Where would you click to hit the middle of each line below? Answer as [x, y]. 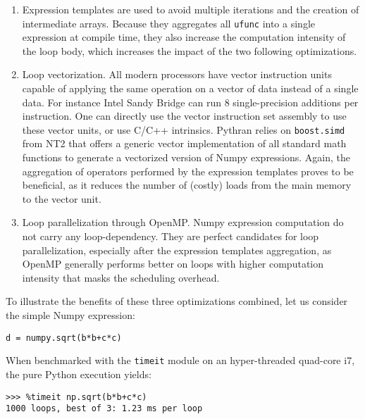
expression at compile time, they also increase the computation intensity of [184, 37]
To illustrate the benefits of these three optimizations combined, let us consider [177, 301]
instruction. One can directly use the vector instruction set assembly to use [184, 116]
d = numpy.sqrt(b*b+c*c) [64, 338]
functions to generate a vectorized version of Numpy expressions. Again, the [186, 157]
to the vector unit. [62, 198]
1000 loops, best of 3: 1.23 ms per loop [104, 409]
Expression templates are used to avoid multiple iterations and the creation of [191, 9]
